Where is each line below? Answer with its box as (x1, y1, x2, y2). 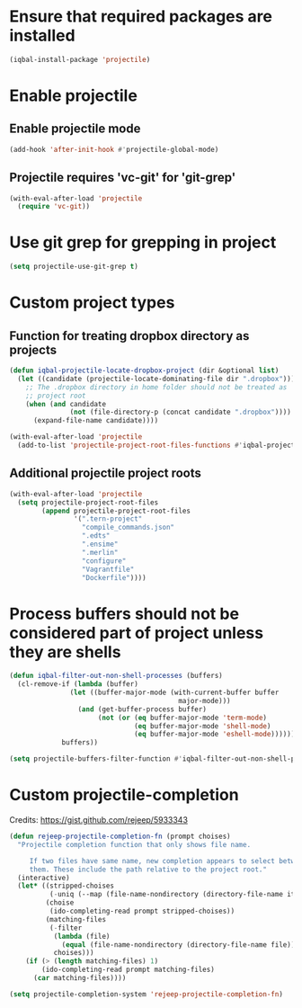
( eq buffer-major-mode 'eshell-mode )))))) (133, 730, 296, 739)
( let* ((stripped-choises (17, 881, 115, 891)
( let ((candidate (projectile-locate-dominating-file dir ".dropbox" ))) (17, 374, 296, 383)
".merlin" (81, 548, 119, 557)
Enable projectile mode (9, 121, 141, 137)
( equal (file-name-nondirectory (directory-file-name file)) (61, 940, 296, 950)
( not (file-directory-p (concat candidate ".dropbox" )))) (69, 407, 292, 417)
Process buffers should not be (9, 603, 240, 624)
